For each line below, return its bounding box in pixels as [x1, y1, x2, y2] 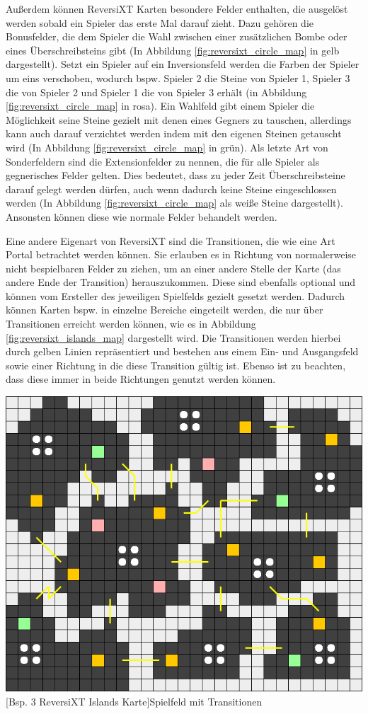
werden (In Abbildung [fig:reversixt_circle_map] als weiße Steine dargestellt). [6, 195, 343, 210]
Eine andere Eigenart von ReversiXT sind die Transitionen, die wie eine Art [6, 233, 335, 248]
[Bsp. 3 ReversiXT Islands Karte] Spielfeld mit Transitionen [6, 693, 263, 708]
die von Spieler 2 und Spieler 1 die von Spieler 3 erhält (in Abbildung [6, 84, 307, 99]
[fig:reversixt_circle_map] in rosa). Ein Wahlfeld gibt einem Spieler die [6, 98, 315, 113]
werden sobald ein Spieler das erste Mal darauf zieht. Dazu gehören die [6, 15, 314, 30]
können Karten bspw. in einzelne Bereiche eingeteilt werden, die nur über [6, 302, 323, 317]
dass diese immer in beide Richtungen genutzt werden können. [6, 372, 276, 386]
